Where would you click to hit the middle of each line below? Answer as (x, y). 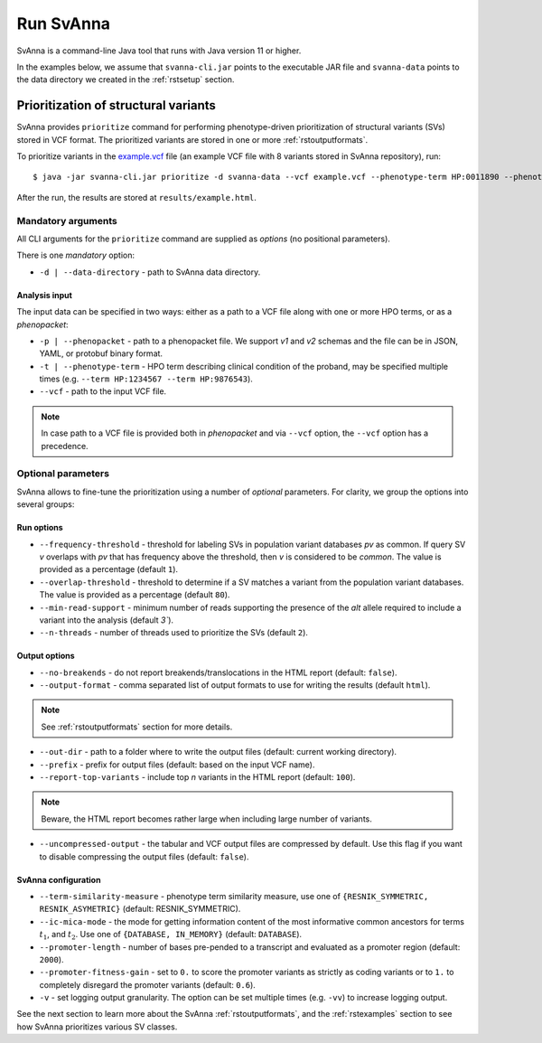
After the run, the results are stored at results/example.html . (137, 197)
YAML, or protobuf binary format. (101, 353)
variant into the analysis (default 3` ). (107, 620)
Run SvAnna (64, 23)
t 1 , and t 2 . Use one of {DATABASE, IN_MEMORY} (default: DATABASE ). (171, 935)
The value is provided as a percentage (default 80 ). (135, 595)
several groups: (46, 504)
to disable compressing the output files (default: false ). (144, 856)
